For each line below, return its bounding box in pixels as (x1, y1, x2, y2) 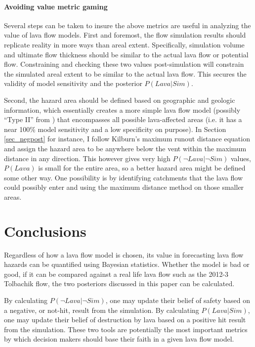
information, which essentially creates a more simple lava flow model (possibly (4, 104, 241, 115)
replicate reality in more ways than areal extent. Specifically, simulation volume (4, 39, 245, 49)
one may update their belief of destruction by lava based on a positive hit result (4, 314, 246, 325)
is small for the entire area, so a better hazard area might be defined (38, 163, 246, 173)
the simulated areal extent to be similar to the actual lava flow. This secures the (4, 68, 247, 79)
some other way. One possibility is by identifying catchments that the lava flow (4, 172, 243, 182)
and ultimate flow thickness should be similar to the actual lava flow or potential (4, 49, 249, 59)
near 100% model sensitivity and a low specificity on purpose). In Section (4, 124, 226, 134)
